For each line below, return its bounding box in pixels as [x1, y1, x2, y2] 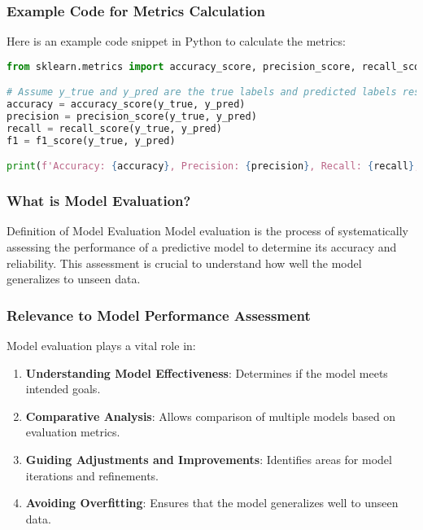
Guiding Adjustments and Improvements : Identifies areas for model [25, 451, 392, 468]
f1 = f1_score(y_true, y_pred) [7, 134, 176, 147]
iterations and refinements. [25, 466, 159, 484]
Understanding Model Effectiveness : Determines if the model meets [25, 364, 388, 381]
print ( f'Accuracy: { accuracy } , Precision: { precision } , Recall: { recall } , [7, 160, 421, 173]
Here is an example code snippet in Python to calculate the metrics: [7, 33, 346, 50]
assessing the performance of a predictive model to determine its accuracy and [7, 239, 397, 256]
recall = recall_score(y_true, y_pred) [7, 122, 222, 134]
